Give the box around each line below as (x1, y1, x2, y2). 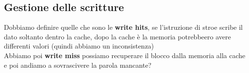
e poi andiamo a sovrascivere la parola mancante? (4, 60, 151, 70)
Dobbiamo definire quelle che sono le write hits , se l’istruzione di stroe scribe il (4, 22, 243, 32)
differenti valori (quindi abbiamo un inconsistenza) (4, 41, 154, 51)
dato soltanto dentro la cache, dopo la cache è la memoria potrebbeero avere (4, 31, 231, 41)
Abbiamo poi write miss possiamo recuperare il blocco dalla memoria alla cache (4, 50, 246, 60)
